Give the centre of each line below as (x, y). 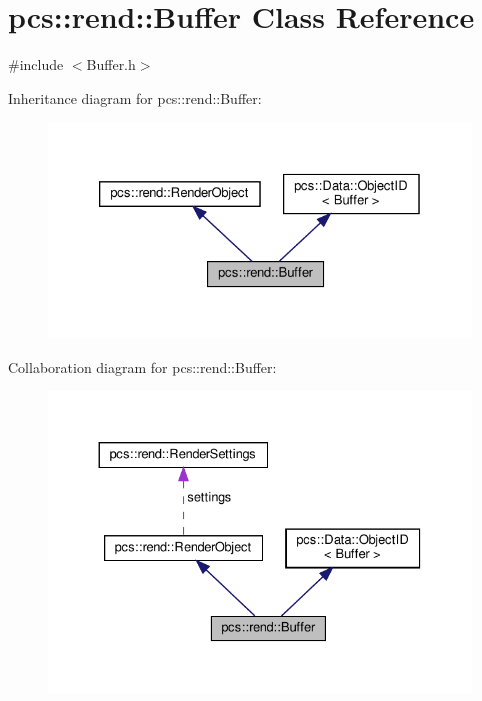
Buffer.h (111, 64)
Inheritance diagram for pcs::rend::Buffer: (135, 97)
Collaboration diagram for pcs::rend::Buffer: (142, 366)
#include (36, 64)
